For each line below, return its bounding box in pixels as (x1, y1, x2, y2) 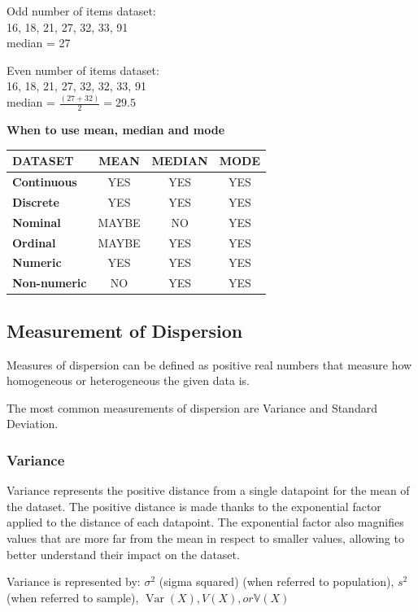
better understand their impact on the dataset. (7, 545, 240, 562)
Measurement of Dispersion (7, 317, 243, 343)
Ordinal (12, 234, 56, 251)
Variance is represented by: (7, 573, 141, 590)
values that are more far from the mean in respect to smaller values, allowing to (7, 529, 404, 546)
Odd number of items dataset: (7, 2, 156, 19)
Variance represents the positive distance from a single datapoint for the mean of (7, 482, 410, 499)
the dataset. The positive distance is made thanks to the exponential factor (7, 497, 381, 514)
